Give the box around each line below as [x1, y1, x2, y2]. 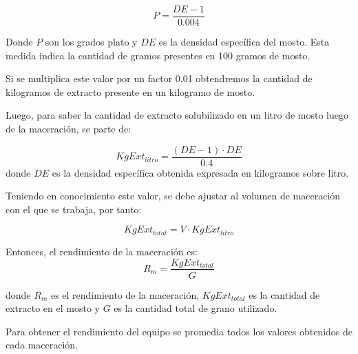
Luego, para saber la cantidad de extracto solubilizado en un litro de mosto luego [6, 108, 348, 122]
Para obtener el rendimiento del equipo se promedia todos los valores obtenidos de [6, 324, 352, 338]
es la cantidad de [249, 287, 320, 302]
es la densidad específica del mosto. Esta [158, 35, 330, 49]
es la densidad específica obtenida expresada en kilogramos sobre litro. [52, 165, 349, 179]
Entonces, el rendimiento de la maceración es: [6, 244, 198, 258]
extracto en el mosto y [6, 301, 100, 315]
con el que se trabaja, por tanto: [6, 201, 142, 216]
